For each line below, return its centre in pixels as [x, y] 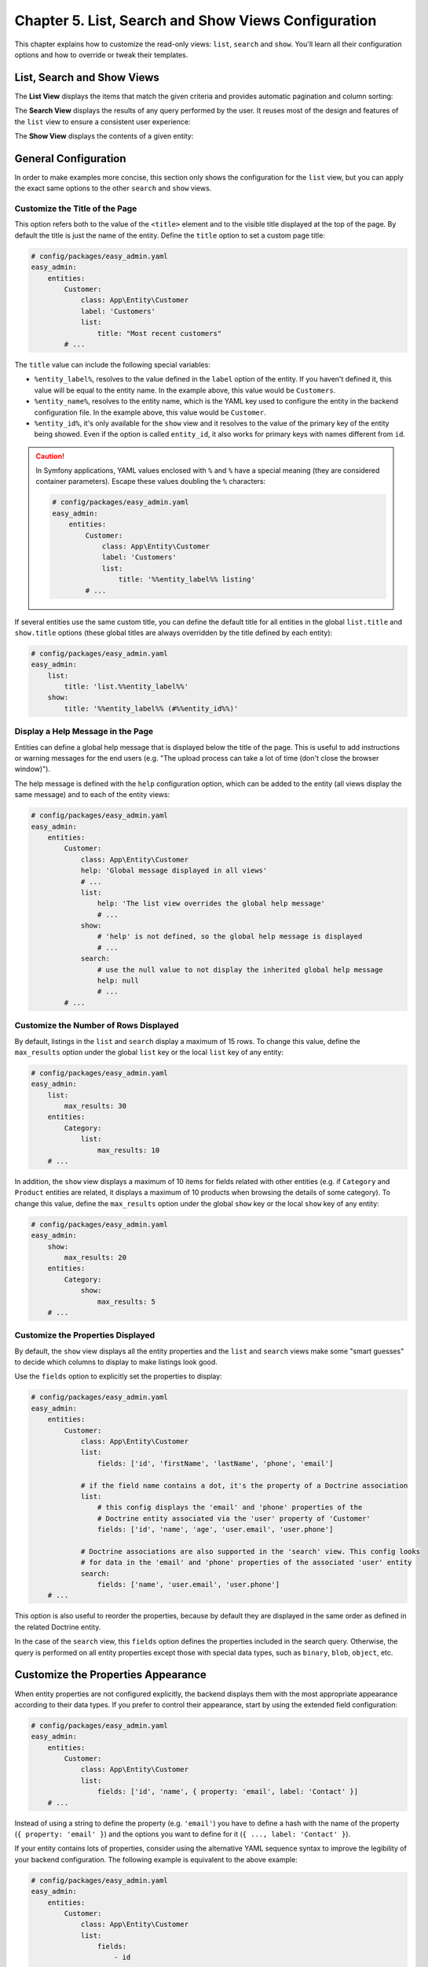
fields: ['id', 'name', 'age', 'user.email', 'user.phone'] [215, 1530]
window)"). [33, 769]
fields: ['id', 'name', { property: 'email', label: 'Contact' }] [228, 1792]
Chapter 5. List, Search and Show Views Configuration [196, 20]
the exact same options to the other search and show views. [113, 188]
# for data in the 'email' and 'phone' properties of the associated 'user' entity [246, 1563]
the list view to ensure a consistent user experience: [102, 121]
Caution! [50, 456]
